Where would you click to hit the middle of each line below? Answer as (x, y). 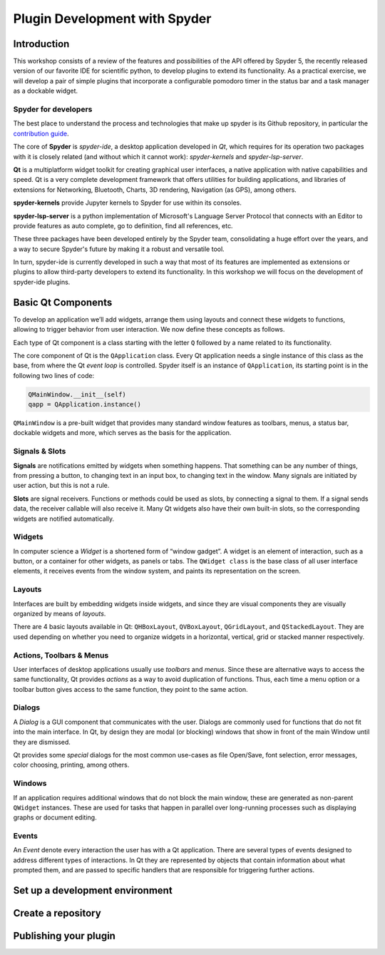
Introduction (41, 44)
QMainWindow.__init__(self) (77, 394)
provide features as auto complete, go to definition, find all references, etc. (123, 225)
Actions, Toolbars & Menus (61, 655)
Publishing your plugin (64, 936)
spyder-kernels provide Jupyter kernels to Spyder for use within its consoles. (127, 203)
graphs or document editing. (55, 817)
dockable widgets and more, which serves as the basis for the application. (122, 433)
